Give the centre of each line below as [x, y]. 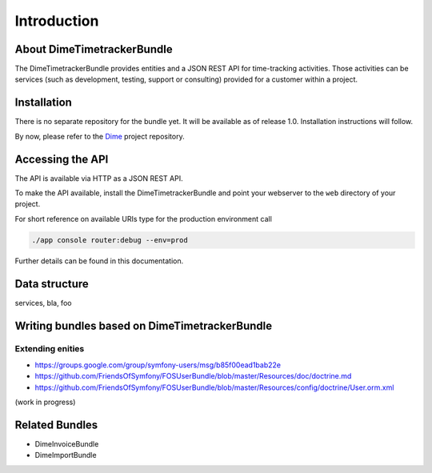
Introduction [57, 21]
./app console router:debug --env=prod [110, 240]
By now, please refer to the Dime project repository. [100, 136]
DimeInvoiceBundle [67, 443]
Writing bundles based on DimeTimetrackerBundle [144, 325]
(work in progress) [45, 402]
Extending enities [50, 349]
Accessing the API [62, 159]
